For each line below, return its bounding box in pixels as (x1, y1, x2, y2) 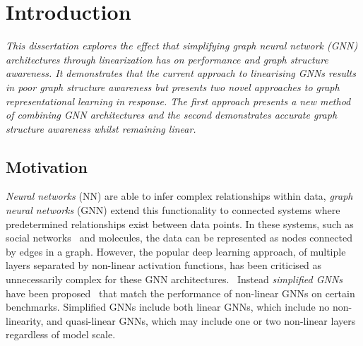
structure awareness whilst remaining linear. (6, 121, 196, 136)
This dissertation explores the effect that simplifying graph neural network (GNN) (6, 38, 358, 53)
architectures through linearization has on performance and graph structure (6, 52, 328, 66)
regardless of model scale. (6, 327, 116, 342)
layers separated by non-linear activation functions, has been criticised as (6, 258, 322, 273)
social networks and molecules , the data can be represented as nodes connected (6, 230, 352, 245)
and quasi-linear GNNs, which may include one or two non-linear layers (47, 313, 356, 328)
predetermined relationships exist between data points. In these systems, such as (6, 216, 354, 231)
